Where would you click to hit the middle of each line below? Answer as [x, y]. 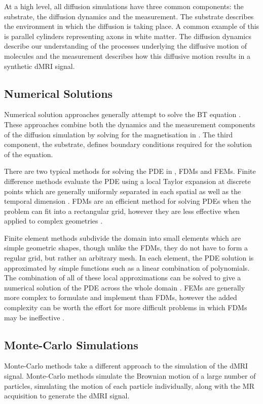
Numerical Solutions [59, 93]
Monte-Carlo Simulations [71, 344]
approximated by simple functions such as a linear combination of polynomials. [127, 267]
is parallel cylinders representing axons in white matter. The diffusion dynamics [128, 36]
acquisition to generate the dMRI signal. [67, 396]
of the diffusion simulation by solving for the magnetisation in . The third [119, 134]
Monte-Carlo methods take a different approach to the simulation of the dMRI [126, 366]
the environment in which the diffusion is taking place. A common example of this [132, 26]
